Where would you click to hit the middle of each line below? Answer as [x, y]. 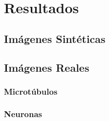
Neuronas [23, 113]
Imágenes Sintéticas [55, 38]
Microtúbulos [31, 91]
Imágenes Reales [47, 67]
